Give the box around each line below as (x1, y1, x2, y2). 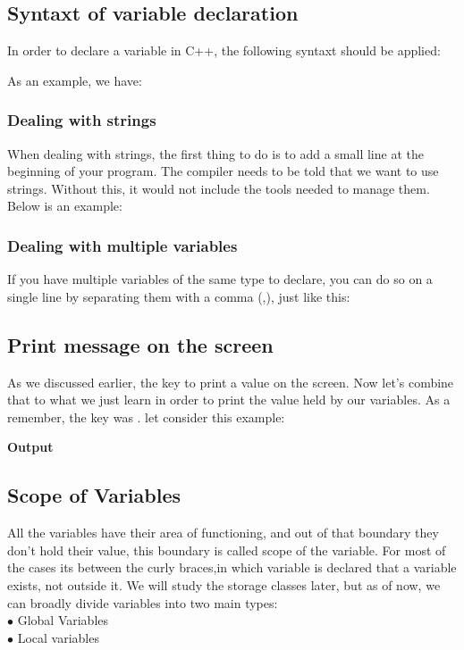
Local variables (17, 628, 99, 646)
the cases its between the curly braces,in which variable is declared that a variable (7, 558, 457, 577)
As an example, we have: (7, 71, 142, 89)
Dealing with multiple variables (7, 234, 238, 256)
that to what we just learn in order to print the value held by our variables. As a (7, 390, 451, 409)
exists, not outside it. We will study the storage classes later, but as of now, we (7, 575, 441, 594)
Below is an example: (7, 196, 122, 215)
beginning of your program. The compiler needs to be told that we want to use (7, 162, 439, 180)
